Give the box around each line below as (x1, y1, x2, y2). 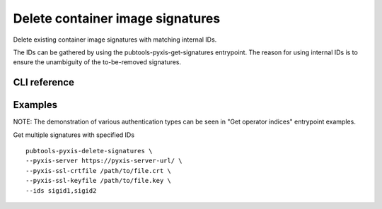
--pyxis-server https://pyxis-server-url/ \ (25, 157, 183, 165)
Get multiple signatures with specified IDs (13, 131, 134, 139)
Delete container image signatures (13, 11, 221, 26)
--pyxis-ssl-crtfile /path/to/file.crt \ (25, 167, 171, 174)
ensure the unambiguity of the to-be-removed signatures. (13, 58, 182, 66)
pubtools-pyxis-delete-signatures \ (25, 147, 153, 155)
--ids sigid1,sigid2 (25, 186, 97, 194)
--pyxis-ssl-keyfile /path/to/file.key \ (25, 177, 171, 185)
